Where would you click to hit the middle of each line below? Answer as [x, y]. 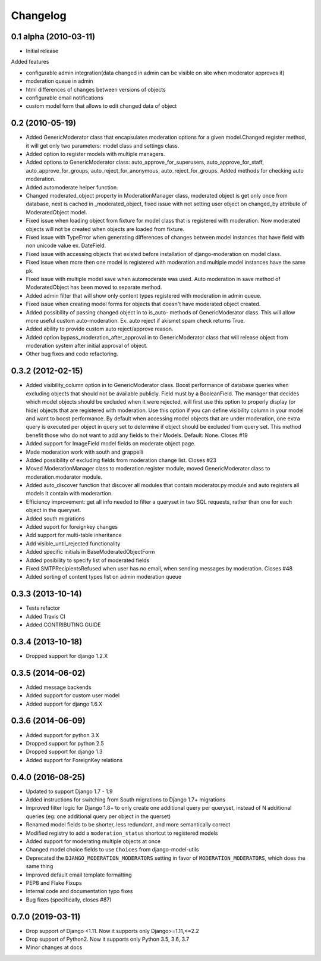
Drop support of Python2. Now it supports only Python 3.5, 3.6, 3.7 [108, 939]
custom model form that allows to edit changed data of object [101, 106]
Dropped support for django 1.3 [64, 752]
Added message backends [59, 687]
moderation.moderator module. [64, 477]
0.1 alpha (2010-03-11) [53, 37]
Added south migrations [55, 519]
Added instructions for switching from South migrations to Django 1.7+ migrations [126, 800]
